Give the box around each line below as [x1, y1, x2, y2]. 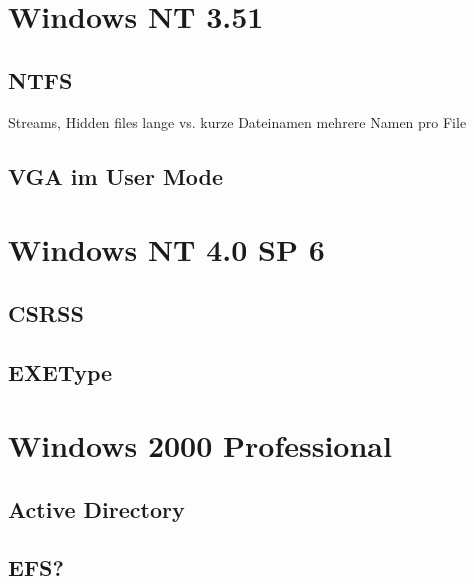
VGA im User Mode [8, 160, 224, 191]
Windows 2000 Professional [8, 425, 392, 466]
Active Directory [8, 493, 185, 524]
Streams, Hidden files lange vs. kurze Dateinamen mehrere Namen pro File [8, 111, 467, 132]
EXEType [8, 356, 113, 387]
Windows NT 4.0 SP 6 [8, 229, 325, 270]
